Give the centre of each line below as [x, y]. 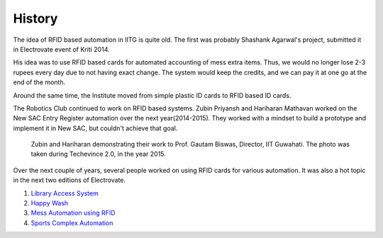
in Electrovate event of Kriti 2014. [61, 49]
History [35, 18]
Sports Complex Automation [72, 222]
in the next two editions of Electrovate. [70, 180]
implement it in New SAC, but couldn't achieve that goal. [95, 128]
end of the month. [39, 82]
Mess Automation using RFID [73, 213]
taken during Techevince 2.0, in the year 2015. [98, 154]
